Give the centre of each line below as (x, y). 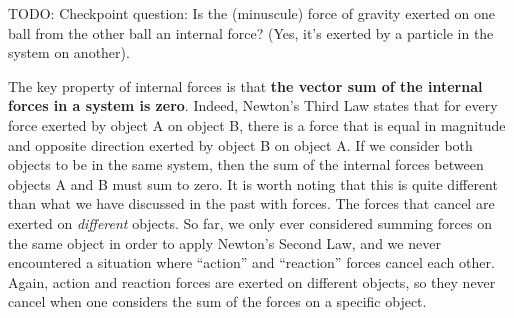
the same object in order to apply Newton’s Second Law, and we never (224, 242)
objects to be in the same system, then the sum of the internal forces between (246, 164)
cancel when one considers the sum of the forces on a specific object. (217, 301)
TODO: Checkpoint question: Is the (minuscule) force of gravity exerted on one (252, 13)
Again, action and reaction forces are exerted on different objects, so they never (252, 281)
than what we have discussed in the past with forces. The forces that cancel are (251, 203)
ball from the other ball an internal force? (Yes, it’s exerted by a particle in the (251, 32)
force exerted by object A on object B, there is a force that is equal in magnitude (257, 124)
